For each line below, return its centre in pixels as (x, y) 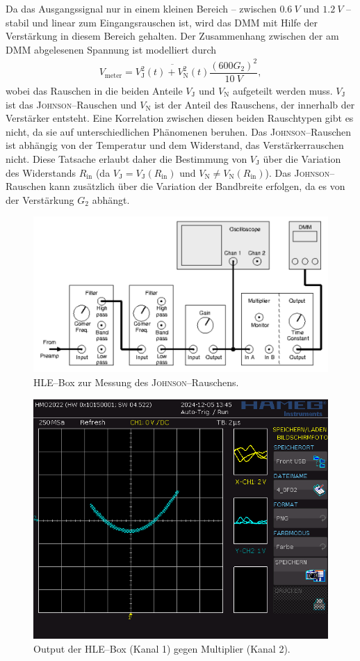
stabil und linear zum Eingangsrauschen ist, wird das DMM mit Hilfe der (162, 22)
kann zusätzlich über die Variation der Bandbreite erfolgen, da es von (197, 186)
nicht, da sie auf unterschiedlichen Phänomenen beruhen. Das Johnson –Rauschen (179, 131)
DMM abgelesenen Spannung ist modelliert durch (111, 49)
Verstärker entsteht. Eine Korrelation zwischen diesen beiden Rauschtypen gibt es (180, 118)
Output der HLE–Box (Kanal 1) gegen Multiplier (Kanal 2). (162, 648)
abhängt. (111, 199)
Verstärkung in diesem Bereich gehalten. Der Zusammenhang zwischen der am (172, 36)
